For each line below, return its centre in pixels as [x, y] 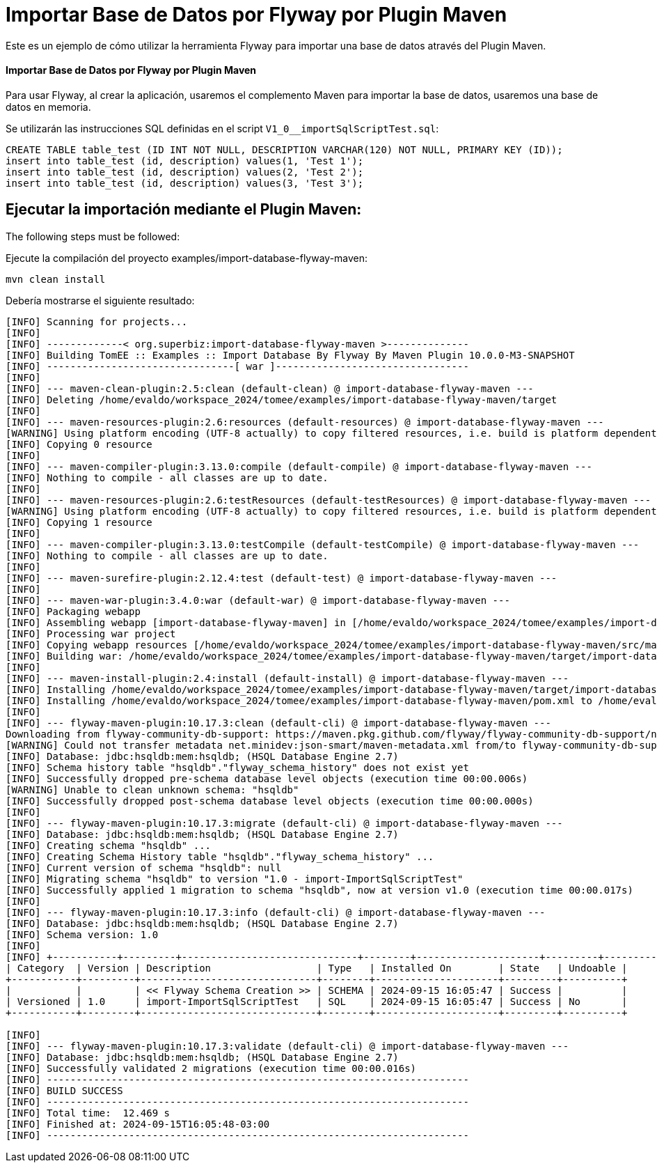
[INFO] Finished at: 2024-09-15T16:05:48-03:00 [138, 1124]
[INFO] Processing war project [91, 633]
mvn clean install [56, 279]
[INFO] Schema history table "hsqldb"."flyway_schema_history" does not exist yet [237, 767]
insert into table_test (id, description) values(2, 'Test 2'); [185, 172]
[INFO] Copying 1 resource [79, 522]
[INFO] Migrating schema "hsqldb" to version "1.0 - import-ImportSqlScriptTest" [235, 879]
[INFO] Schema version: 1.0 [82, 934]
